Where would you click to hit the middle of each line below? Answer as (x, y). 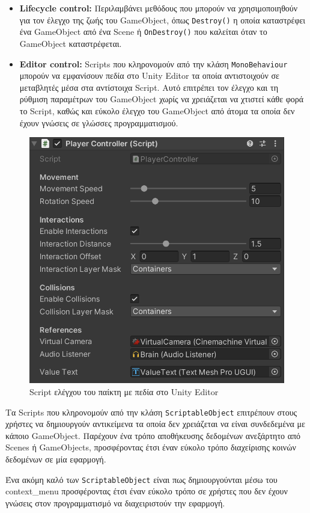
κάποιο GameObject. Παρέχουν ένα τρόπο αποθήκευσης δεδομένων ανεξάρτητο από (153, 435)
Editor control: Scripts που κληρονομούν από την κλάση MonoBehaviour (153, 63)
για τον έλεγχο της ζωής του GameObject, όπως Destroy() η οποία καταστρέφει (163, 20)
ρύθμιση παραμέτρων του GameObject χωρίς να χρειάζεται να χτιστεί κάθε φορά (162, 99)
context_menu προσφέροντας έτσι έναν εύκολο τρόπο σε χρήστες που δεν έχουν (147, 491)
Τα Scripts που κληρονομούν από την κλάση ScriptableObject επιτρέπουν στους (151, 412)
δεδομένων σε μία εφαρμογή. (56, 459)
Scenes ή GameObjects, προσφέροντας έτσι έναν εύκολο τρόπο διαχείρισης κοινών (151, 447)
